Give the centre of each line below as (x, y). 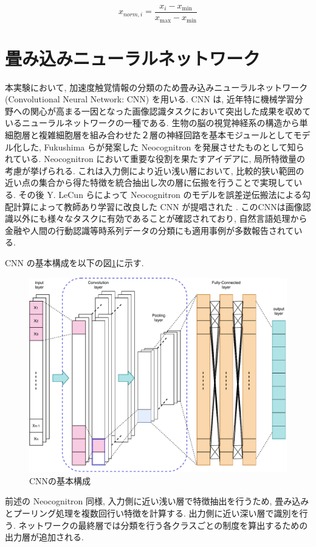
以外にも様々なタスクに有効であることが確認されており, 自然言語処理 (152, 218)
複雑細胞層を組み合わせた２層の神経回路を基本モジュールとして (166, 135)
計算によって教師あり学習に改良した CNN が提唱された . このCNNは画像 (158, 206)
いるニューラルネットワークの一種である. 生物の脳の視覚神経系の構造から (152, 123)
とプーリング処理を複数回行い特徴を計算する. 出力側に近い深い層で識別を (152, 513)
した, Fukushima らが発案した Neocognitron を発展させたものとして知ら (163, 146)
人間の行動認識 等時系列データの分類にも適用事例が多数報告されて (162, 230)
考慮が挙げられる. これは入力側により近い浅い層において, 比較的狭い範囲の (155, 170)
